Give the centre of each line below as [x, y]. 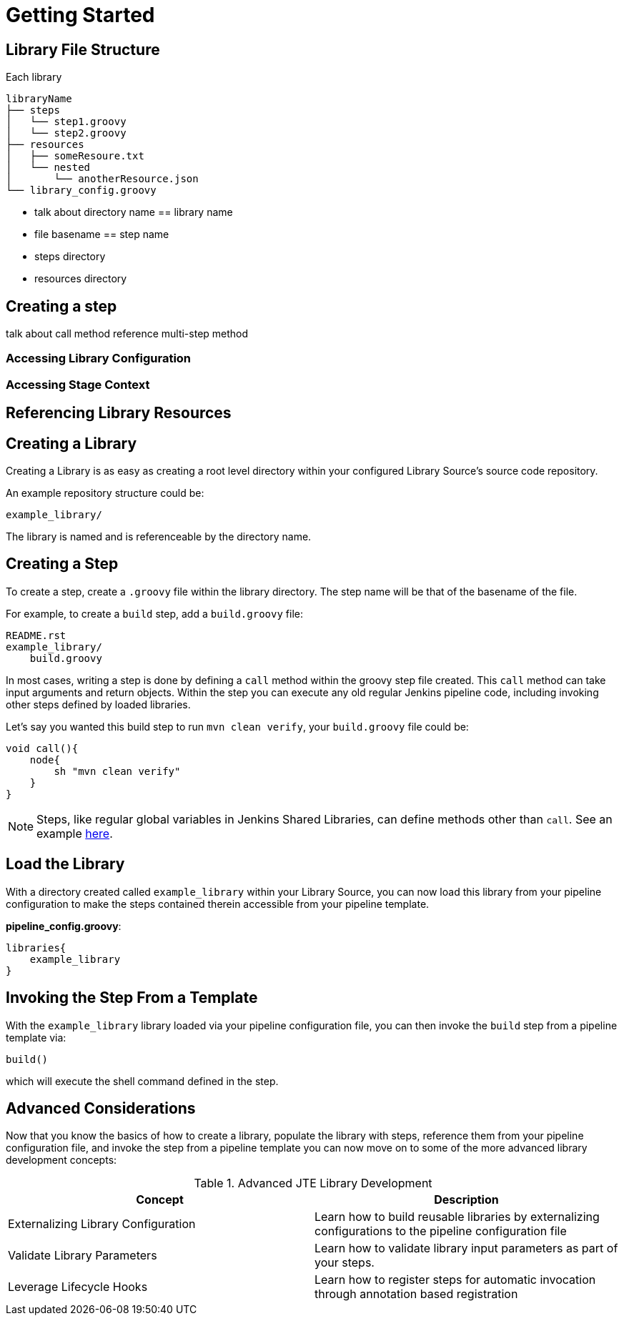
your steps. [345, 1263]
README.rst [36, 635]
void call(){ [42, 748]
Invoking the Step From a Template [132, 998]
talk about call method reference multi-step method [127, 334]
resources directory [81, 279]
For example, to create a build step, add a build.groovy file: [154, 613]
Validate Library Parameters [83, 1256]
